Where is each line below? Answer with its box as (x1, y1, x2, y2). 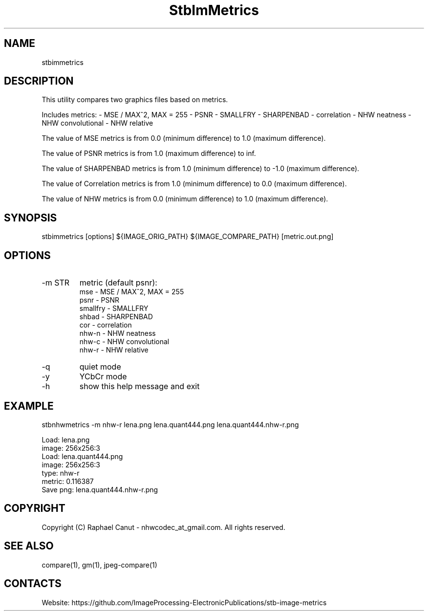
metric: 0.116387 (42, 477, 94, 485)
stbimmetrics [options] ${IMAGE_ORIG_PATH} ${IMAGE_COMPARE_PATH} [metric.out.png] (42, 232, 334, 241)
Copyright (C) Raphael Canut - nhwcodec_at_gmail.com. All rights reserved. (42, 523, 285, 531)
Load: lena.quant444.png (42, 452, 123, 461)
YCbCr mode (79, 372, 127, 382)
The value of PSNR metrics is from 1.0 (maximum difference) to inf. (42, 149, 256, 158)
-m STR (42, 278, 70, 288)
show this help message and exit (79, 381, 200, 392)
